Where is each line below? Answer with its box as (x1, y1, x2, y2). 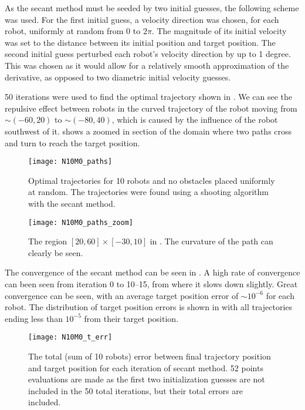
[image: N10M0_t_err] (28, 333, 113, 342)
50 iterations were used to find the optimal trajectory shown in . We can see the (5, 90, 293, 103)
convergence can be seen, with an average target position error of (5, 289, 239, 301)
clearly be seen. (28, 246, 83, 258)
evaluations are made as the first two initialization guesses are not (28, 373, 265, 385)
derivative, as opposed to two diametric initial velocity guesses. (5, 70, 231, 83)
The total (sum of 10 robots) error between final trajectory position (28, 350, 271, 362)
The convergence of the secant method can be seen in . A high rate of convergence (5, 266, 300, 278)
